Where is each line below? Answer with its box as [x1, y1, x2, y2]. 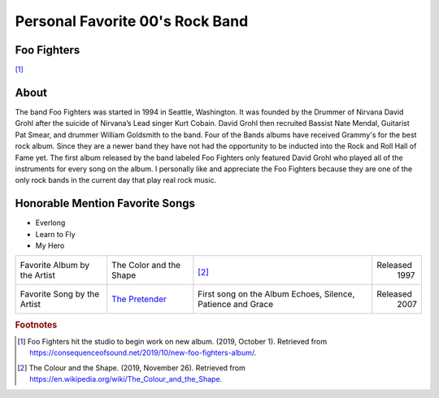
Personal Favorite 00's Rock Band [15, 12, 249, 30]
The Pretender [111, 293, 167, 305]
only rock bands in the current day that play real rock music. [15, 175, 217, 185]
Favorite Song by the [20, 288, 100, 300]
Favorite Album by [20, 260, 89, 271]
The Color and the [111, 260, 181, 271]
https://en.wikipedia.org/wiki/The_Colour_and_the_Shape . [29, 374, 223, 384]
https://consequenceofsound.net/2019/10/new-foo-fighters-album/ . [29, 348, 257, 357]
